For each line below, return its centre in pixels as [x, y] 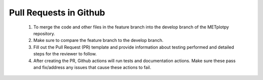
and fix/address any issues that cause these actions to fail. [92, 67]
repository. [44, 33]
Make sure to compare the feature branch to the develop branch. [98, 40]
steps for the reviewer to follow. [65, 54]
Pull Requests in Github [57, 13]
